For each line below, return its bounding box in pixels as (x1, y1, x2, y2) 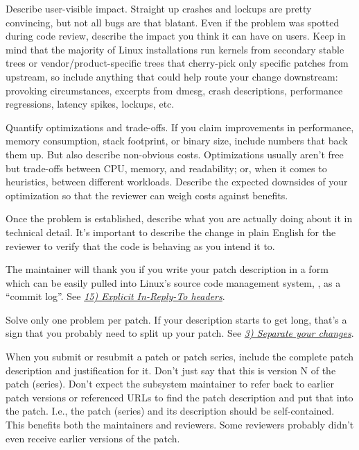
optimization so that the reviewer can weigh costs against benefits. (6, 187, 288, 202)
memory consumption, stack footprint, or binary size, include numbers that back (6, 133, 348, 148)
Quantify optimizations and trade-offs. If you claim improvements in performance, (6, 119, 354, 134)
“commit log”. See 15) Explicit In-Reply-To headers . (6, 289, 225, 303)
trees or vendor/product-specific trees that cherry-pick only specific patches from (6, 56, 349, 70)
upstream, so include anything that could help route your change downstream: (6, 69, 338, 83)
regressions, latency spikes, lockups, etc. (6, 97, 175, 111)
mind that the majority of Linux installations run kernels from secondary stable (6, 42, 344, 56)
